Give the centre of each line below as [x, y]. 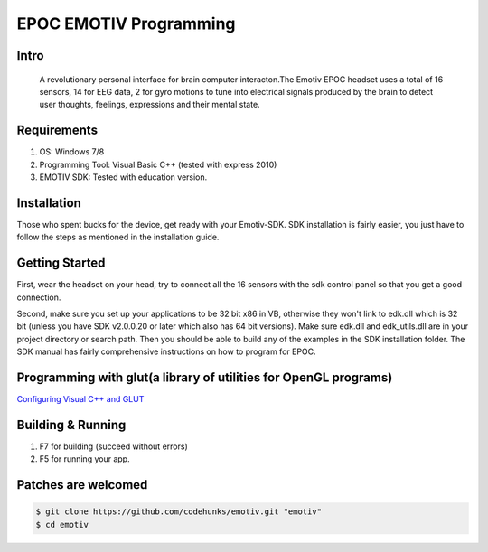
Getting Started [61, 263]
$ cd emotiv [62, 524]
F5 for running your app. [84, 459]
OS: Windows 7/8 [72, 152]
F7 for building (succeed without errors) [114, 446]
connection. [39, 297]
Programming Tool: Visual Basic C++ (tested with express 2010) [158, 164]
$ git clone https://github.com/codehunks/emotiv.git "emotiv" [179, 512]
